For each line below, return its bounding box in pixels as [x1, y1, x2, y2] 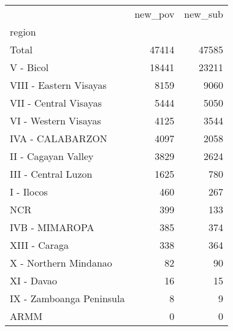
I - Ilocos [10, 185, 48, 199]
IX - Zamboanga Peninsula [10, 291, 125, 305]
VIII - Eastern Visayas [10, 78, 107, 92]
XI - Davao [10, 273, 58, 287]
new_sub [184, 7, 223, 21]
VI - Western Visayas [10, 113, 101, 127]
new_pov [134, 7, 175, 21]
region [10, 25, 36, 39]
